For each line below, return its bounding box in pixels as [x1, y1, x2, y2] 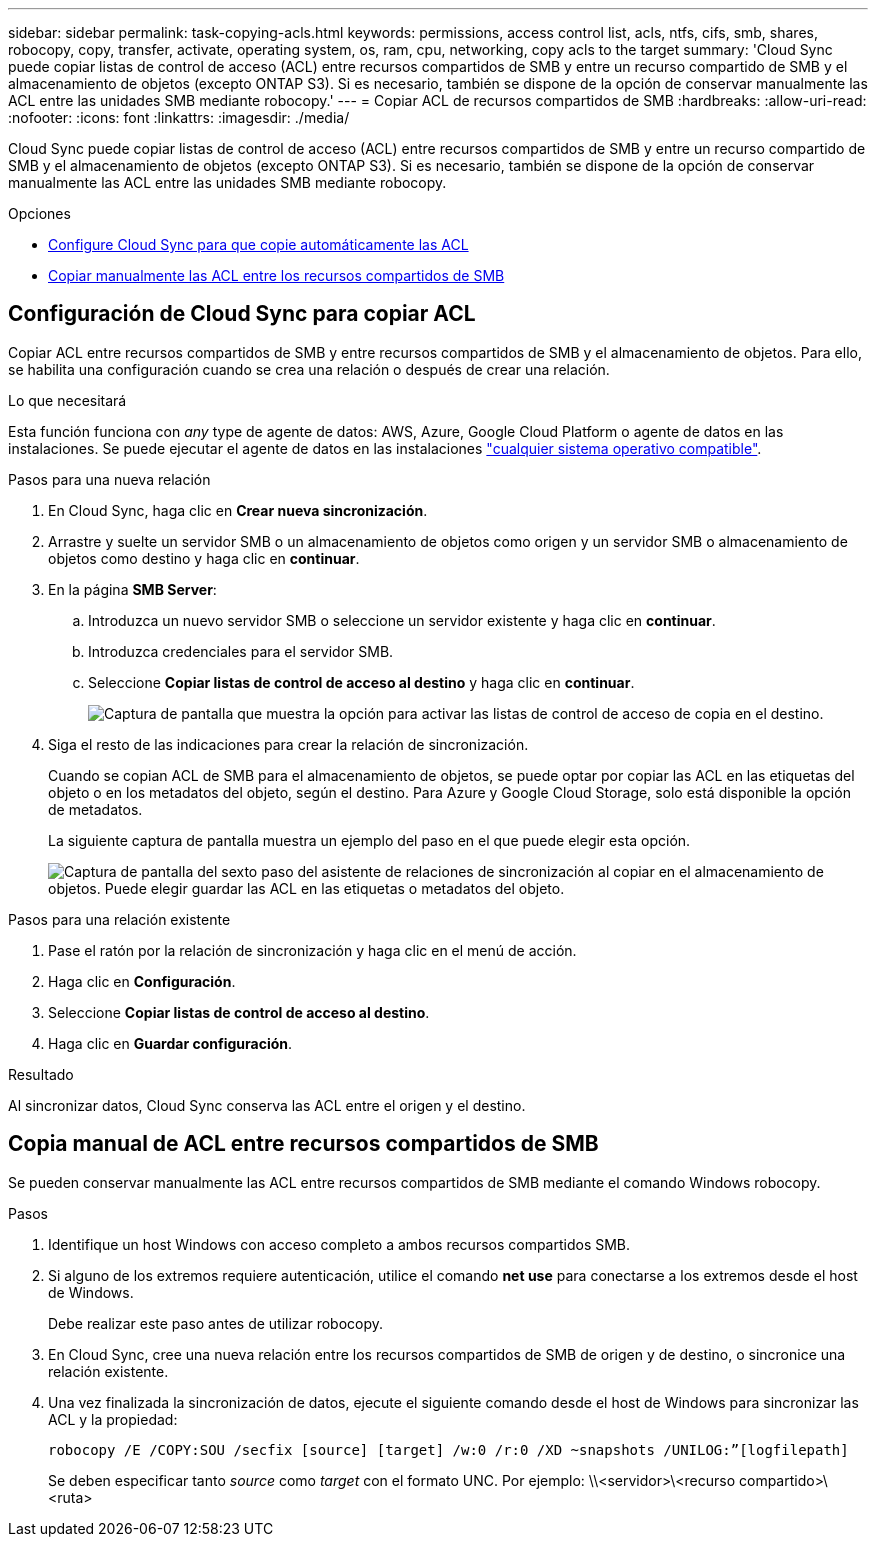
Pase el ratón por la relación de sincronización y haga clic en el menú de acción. [48, 941, 577, 959]
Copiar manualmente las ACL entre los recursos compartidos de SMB [48, 267, 505, 284]
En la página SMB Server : [48, 580, 217, 598]
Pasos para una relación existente [8, 910, 231, 928]
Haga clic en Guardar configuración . [48, 1034, 293, 1052]
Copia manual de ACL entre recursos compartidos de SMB [8, 1131, 599, 1157]
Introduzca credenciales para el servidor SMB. [88, 642, 394, 660]
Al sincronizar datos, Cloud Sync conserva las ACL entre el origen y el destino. [8, 1096, 526, 1114]
